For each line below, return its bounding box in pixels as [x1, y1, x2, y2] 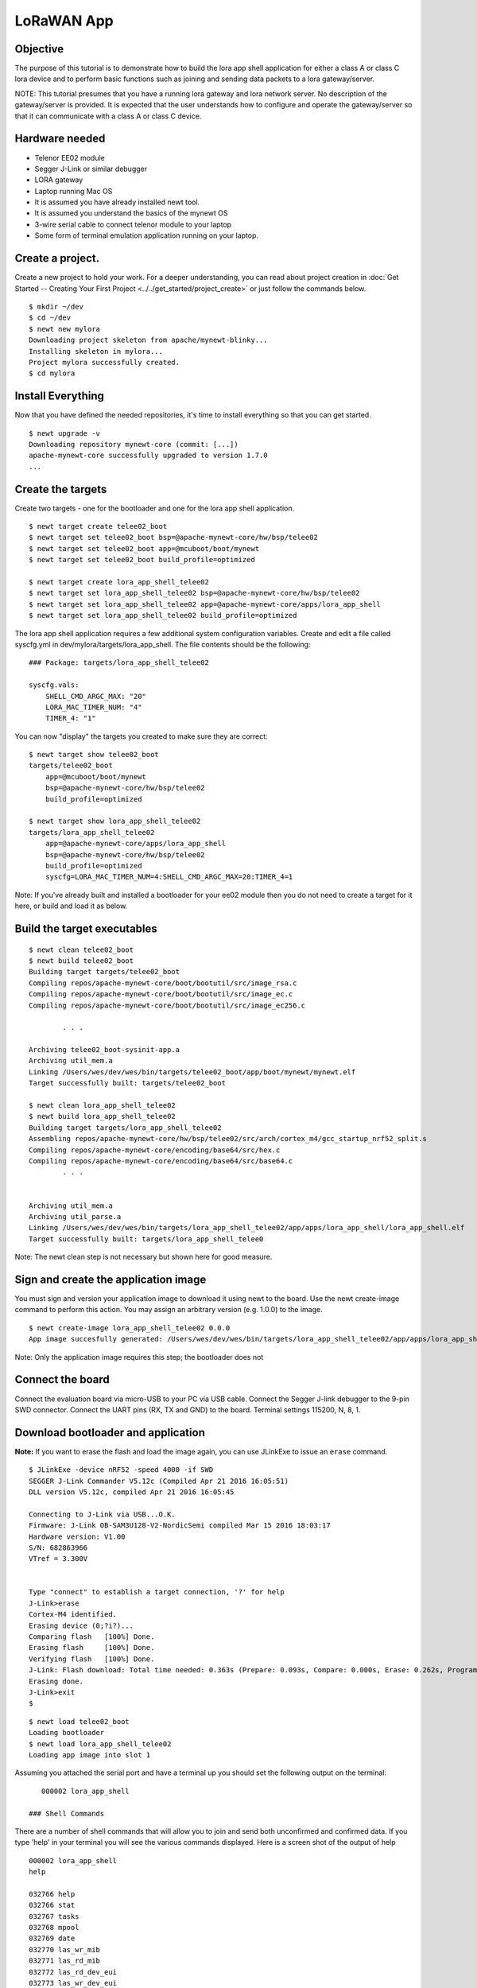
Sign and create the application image [14, 1272, 207, 1286]
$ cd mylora [29, 369, 76, 378]
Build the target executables [14, 922, 158, 935]
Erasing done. [29, 1676, 83, 1686]
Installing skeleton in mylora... [29, 347, 163, 355]
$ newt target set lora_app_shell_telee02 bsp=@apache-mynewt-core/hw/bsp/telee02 [29, 588, 360, 598]
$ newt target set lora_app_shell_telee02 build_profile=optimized [29, 611, 297, 620]
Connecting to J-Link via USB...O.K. [29, 1509, 176, 1519]
